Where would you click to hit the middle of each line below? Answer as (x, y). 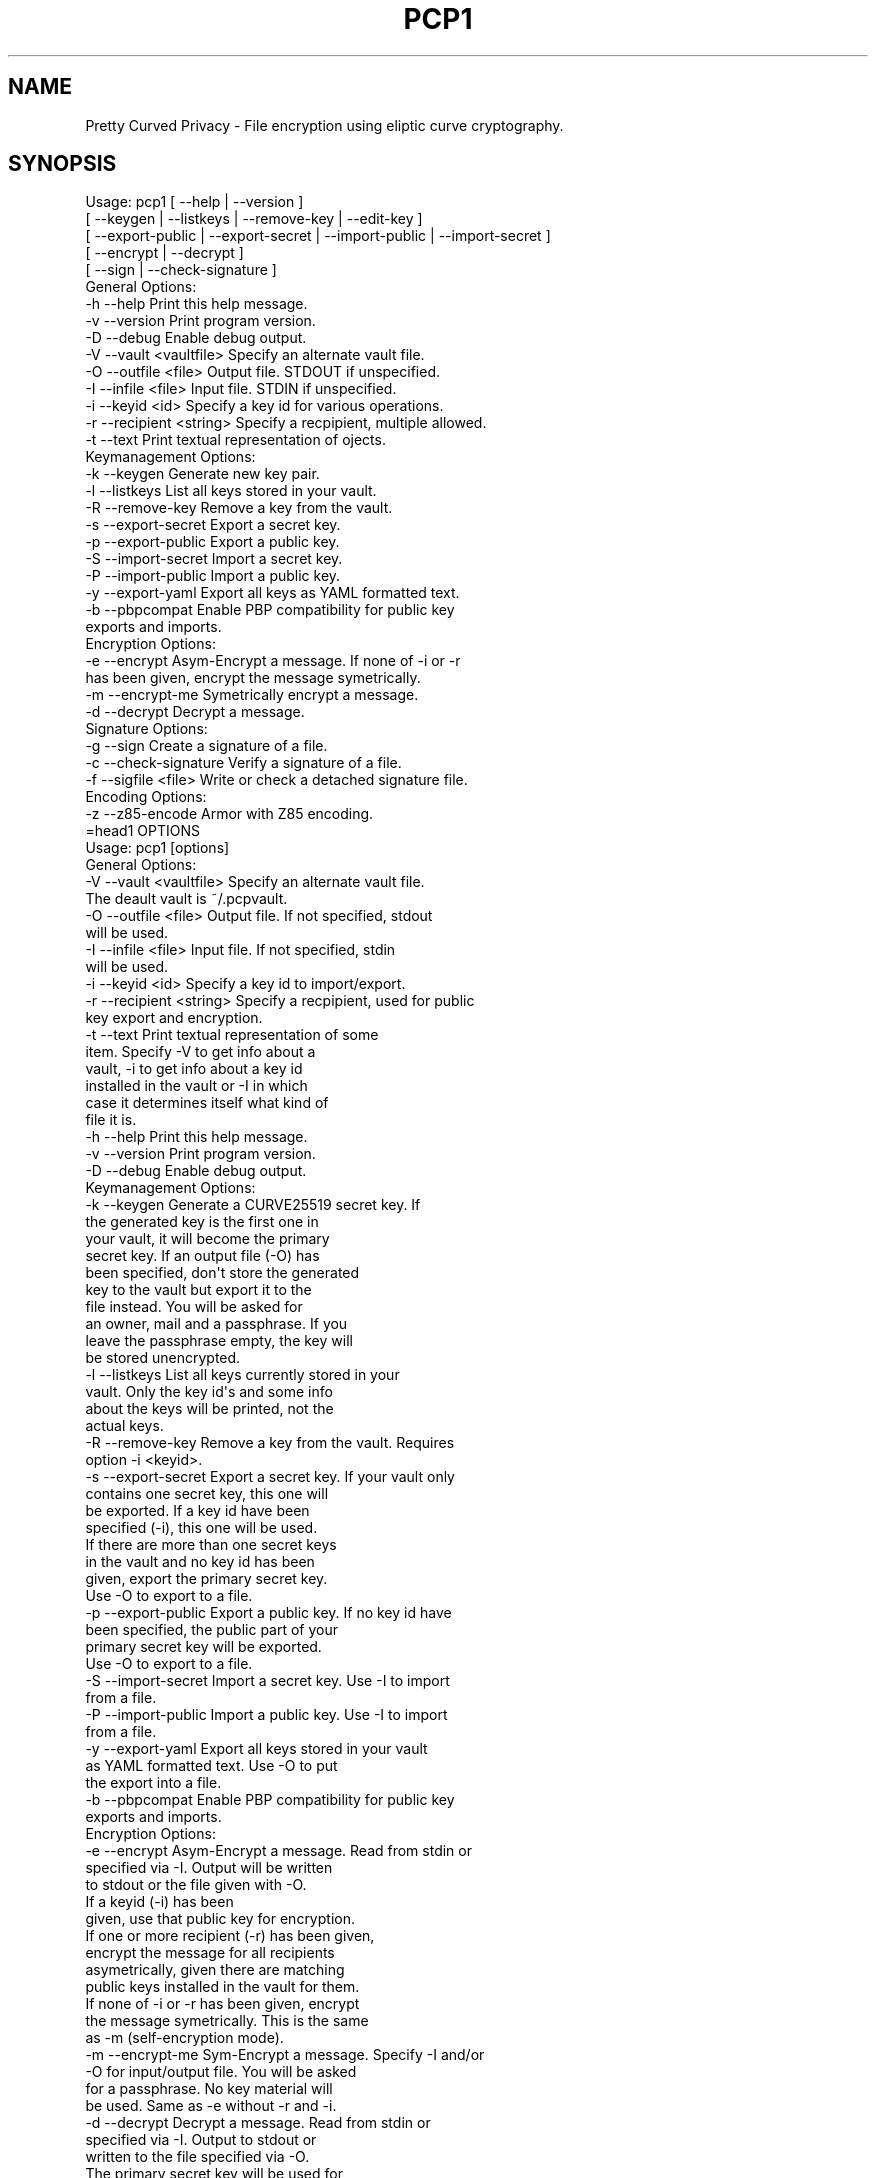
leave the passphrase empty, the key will (219, 1341)
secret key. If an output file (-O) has (202, 1256)
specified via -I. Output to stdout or (201, 2140)
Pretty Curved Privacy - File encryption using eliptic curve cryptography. (324, 125)
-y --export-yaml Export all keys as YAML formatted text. (272, 593)
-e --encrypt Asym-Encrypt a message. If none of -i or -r (273, 661)
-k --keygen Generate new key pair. (202, 474)
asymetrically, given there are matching (215, 1970)
